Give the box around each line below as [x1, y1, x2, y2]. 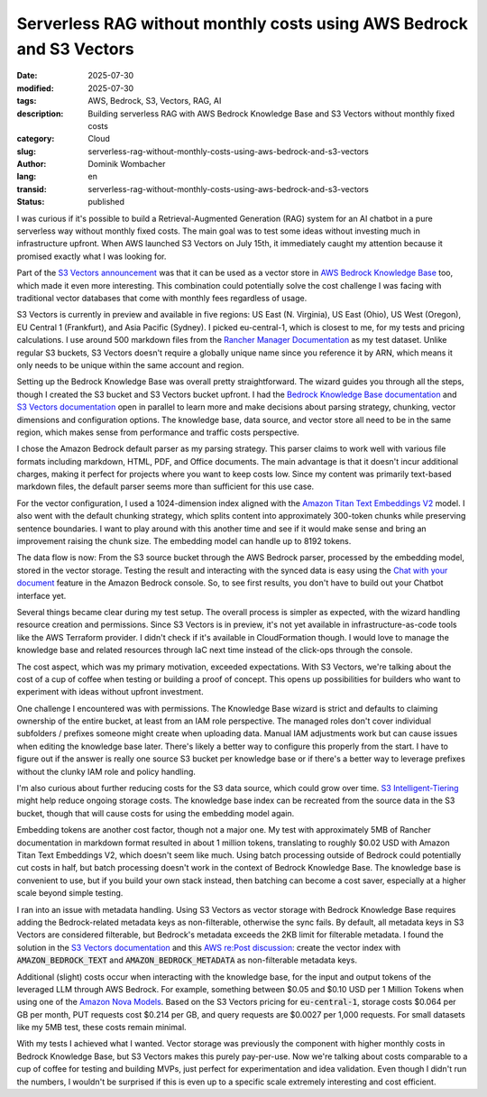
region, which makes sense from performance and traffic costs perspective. [16, 427, 299, 438]
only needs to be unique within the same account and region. [16, 359, 244, 370]
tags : [16, 96, 37, 106]
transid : [16, 183, 47, 194]
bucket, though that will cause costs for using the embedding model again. [16, 807, 295, 818]
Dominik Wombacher [87, 159, 166, 170]
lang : [16, 171, 37, 182]
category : [16, 134, 55, 144]
